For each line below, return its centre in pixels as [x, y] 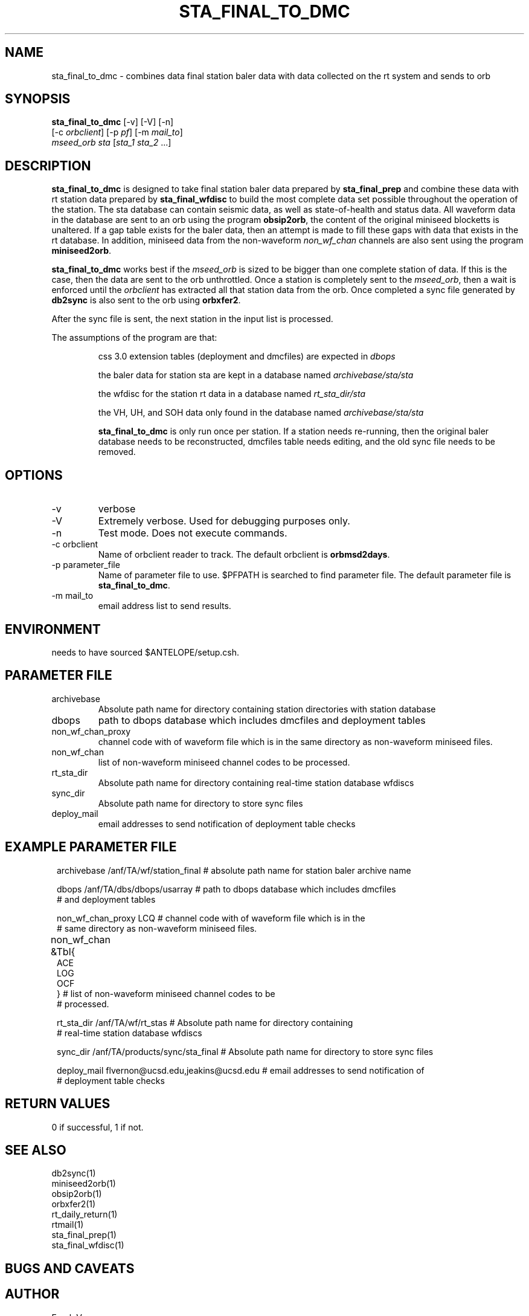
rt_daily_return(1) [85, 1214]
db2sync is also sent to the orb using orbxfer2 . [146, 300]
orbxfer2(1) [74, 1204]
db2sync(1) [74, 1173]
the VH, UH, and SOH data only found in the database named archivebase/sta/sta [261, 413]
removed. [117, 452]
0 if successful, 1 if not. [98, 1127]
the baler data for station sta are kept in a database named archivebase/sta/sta [256, 375]
